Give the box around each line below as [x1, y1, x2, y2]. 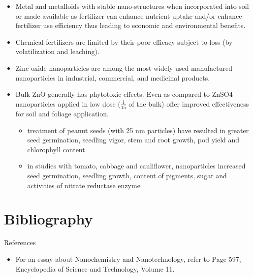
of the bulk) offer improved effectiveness [128, 98, 249, 109]
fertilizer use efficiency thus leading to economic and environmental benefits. [15, 20, 246, 30]
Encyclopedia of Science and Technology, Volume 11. [15, 263, 175, 274]
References [4, 237, 36, 248]
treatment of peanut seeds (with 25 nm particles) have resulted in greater [27, 125, 249, 135]
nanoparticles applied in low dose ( [15, 98, 121, 109]
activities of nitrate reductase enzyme [27, 180, 140, 190]
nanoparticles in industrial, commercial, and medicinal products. [15, 72, 210, 83]
